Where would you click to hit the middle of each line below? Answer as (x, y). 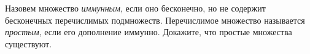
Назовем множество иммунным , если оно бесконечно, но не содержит (135, 8)
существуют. (29, 43)
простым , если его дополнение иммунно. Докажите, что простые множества (149, 32)
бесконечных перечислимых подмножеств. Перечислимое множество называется (155, 20)
